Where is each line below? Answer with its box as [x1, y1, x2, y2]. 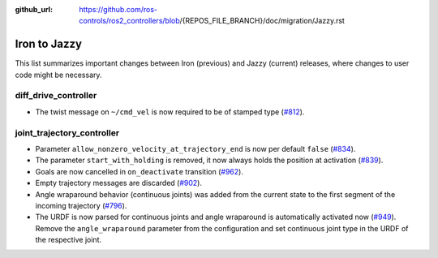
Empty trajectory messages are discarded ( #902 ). [35, 178, 203, 188]
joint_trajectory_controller [15, 127, 120, 138]
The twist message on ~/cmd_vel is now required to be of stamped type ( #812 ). [35, 106, 305, 117]
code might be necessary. [15, 70, 102, 80]
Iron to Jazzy [15, 37, 83, 51]
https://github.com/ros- [79, 5, 158, 14]
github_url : [15, 5, 53, 14]
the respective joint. [35, 235, 102, 245]
